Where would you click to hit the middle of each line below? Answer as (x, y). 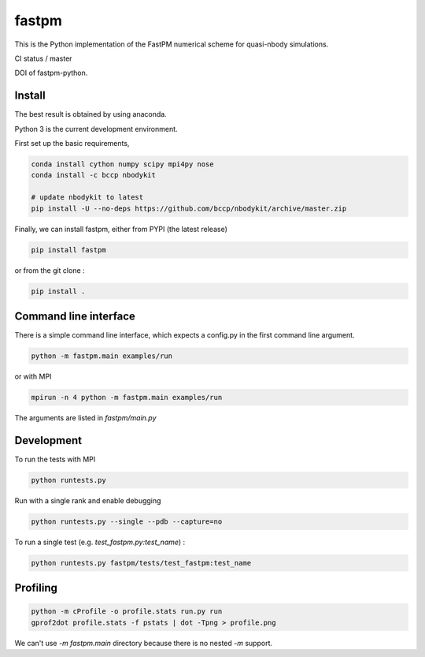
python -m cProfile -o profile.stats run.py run (127, 612)
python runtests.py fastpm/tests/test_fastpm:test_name (141, 563)
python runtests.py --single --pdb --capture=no (127, 521)
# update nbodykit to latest (87, 198)
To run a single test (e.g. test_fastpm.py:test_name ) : (100, 542)
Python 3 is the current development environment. (96, 129)
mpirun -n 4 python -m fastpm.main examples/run (127, 397)
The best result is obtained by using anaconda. (91, 114)
